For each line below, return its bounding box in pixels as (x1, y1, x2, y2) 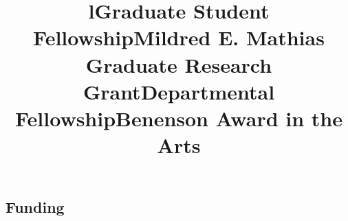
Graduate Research (85, 50, 272, 78)
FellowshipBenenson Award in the (14, 104, 342, 132)
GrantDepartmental (83, 77, 275, 105)
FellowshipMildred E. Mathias (33, 23, 325, 51)
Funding (6, 196, 65, 218)
